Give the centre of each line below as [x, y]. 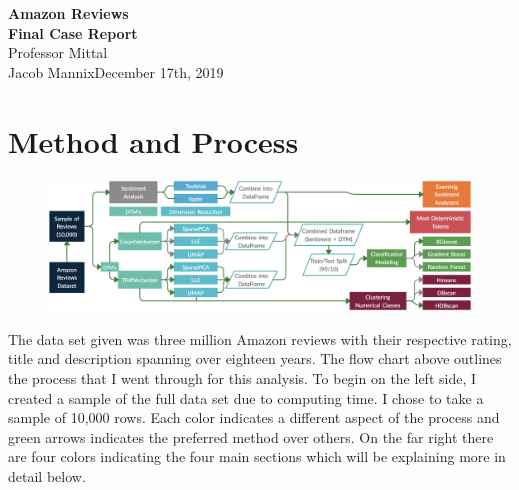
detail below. [47, 475]
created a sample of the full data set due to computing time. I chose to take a [246, 397]
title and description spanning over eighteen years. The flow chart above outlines [255, 358]
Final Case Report [73, 32]
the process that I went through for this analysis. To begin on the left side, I [242, 377]
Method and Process [153, 140]
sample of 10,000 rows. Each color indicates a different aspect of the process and [254, 417]
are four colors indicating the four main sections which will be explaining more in [257, 456]
